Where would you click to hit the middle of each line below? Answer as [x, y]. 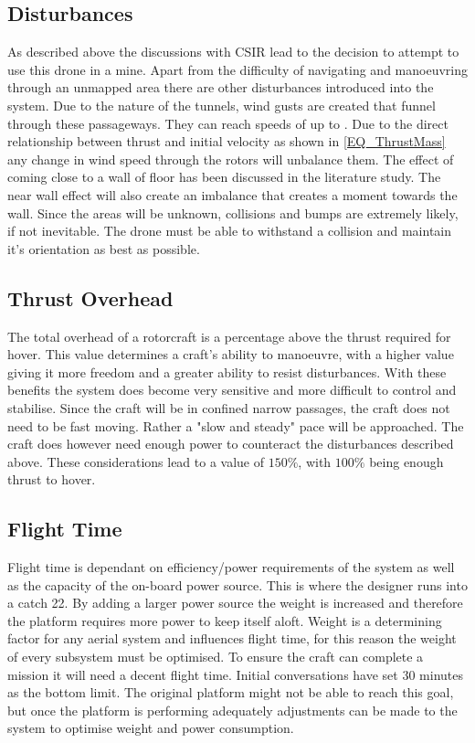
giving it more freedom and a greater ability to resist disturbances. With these [227, 371]
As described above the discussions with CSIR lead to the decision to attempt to [233, 52]
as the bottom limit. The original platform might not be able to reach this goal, [231, 692]
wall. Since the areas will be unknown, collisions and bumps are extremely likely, [233, 212]
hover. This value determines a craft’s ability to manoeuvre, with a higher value [231, 354]
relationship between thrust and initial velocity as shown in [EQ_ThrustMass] [227, 141]
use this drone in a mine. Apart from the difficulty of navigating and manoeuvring [237, 69]
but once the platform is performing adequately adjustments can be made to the [232, 710]
